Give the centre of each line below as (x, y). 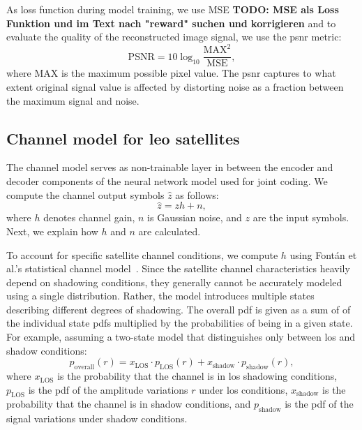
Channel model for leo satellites (123, 138)
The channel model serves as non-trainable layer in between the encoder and (170, 167)
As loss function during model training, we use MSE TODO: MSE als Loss (173, 9)
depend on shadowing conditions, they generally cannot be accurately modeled (174, 282)
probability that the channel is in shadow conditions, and (129, 404)
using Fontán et (323, 254)
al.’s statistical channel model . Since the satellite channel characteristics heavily (178, 268)
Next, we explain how (52, 231)
